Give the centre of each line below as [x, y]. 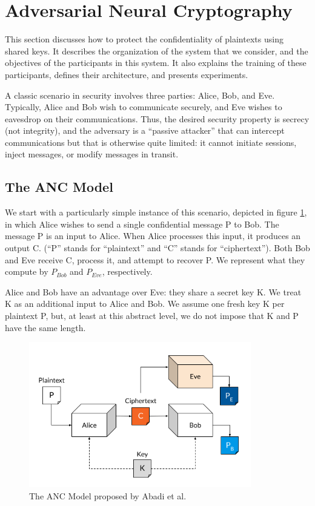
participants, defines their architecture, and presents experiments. [127, 74]
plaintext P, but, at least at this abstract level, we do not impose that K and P [152, 316]
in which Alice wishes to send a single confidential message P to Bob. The [142, 224]
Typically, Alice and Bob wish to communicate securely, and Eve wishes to [144, 107]
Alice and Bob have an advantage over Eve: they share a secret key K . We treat [153, 291]
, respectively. [127, 271]
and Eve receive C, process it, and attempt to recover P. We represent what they [155, 259]
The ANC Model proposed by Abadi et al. [108, 495]
